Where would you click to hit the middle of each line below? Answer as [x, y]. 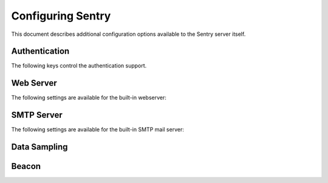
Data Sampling [39, 147]
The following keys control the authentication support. [79, 66]
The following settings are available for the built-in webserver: [89, 98]
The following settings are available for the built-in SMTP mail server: [98, 129]
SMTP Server [37, 115]
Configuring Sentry [61, 16]
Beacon [26, 166]
